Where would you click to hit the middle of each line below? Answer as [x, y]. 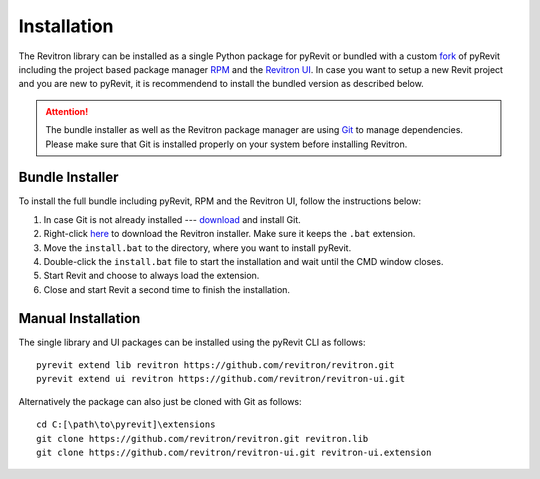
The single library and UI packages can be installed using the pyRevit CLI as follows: [192, 342]
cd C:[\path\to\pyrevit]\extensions [126, 424]
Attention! [67, 111]
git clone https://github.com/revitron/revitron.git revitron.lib [202, 438]
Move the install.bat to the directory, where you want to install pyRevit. [197, 247]
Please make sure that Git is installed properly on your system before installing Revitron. [226, 144]
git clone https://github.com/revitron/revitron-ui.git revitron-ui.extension [234, 452]
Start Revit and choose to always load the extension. [151, 276]
